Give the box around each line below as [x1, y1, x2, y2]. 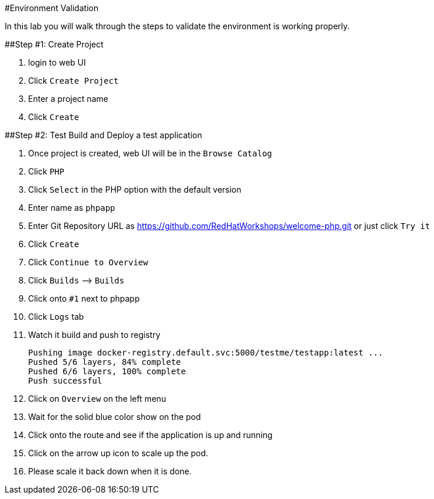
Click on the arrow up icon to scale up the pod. [28, 448, 208, 458]
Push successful [28, 376, 102, 385]
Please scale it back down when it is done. [28, 466, 192, 476]
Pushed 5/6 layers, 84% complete [28, 357, 181, 367]
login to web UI [28, 57, 86, 67]
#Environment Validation [5, 3, 99, 13]
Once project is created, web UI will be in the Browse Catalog [28, 148, 273, 158]
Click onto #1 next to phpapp [28, 293, 140, 303]
